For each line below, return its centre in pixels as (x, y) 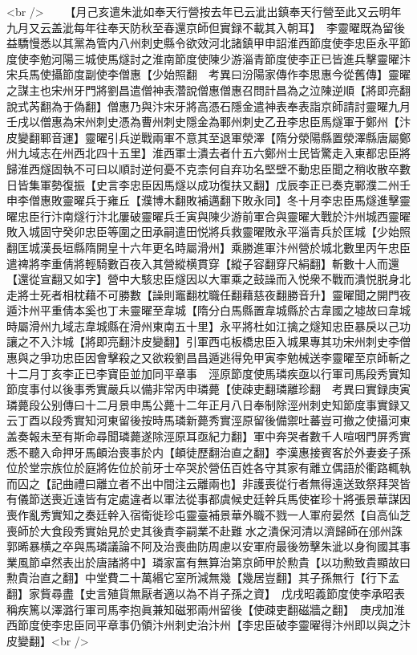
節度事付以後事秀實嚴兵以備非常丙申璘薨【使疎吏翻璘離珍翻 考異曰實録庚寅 (208, 389)
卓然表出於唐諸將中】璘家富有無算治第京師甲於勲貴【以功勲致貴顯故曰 (225, 561)
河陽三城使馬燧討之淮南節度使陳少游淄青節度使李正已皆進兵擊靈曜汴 (231, 58)
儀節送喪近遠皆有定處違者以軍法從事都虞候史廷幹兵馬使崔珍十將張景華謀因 (214, 499)
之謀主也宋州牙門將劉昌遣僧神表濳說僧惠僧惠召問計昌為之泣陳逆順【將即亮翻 (208, 90)
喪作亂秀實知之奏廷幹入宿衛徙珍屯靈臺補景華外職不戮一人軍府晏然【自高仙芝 (208, 515)
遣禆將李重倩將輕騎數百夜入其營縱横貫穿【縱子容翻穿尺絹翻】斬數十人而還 (203, 263)
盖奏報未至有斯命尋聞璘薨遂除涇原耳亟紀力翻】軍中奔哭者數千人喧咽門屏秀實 (208, 436)
